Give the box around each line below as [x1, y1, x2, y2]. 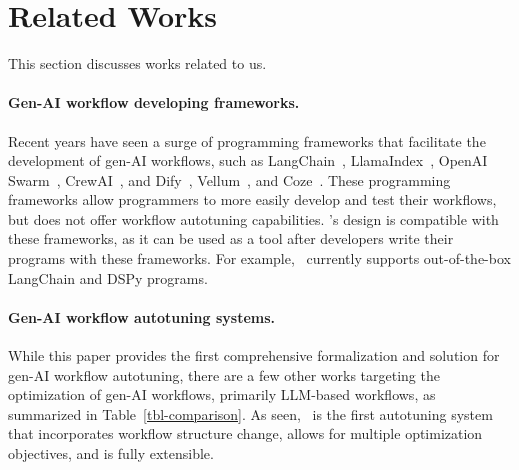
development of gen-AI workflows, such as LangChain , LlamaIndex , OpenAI [8, 150, 488, 171]
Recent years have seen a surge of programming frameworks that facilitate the [8, 130, 486, 151]
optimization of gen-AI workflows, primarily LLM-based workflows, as [8, 384, 436, 405]
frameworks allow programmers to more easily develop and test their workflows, [8, 189, 497, 210]
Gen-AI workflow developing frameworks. [8, 92, 300, 113]
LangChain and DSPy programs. [8, 267, 208, 288]
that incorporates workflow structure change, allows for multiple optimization [8, 423, 483, 444]
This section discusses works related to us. [8, 53, 267, 74]
